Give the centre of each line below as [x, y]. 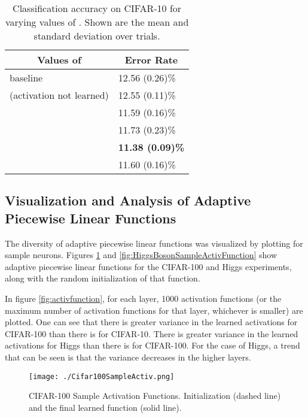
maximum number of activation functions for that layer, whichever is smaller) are [154, 310]
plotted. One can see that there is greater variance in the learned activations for [151, 322]
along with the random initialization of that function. [103, 278]
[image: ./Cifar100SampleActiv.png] [102, 376]
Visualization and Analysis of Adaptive [128, 200]
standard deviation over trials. [97, 36]
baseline [26, 78]
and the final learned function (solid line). [105, 407]
